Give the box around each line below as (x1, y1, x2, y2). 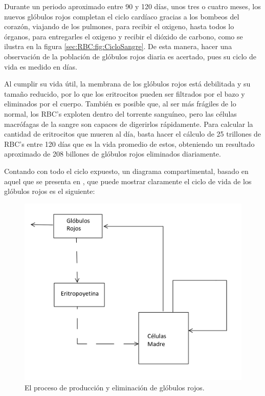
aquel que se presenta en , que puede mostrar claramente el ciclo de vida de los (4, 175, 252, 186)
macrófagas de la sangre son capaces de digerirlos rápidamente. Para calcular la (4, 118, 253, 129)
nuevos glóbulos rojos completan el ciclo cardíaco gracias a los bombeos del (4, 11, 239, 21)
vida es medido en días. (4, 61, 77, 72)
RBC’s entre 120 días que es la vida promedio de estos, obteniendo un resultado (4, 138, 255, 149)
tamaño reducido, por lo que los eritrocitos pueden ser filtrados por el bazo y (4, 88, 245, 99)
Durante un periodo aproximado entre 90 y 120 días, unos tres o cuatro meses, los (4, 1, 261, 11)
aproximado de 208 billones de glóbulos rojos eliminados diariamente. (4, 148, 221, 159)
